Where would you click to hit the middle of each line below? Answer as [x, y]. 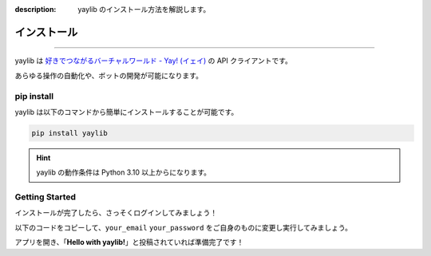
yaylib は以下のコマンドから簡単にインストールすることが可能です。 [127, 112]
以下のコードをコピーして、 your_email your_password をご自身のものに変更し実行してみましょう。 [184, 227]
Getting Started [45, 197]
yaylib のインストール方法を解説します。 [144, 9]
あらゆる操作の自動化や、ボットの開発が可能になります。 [109, 75]
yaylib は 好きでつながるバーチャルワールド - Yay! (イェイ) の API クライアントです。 [154, 61]
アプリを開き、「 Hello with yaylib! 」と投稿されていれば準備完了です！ [129, 242]
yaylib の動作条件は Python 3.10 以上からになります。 [124, 172]
